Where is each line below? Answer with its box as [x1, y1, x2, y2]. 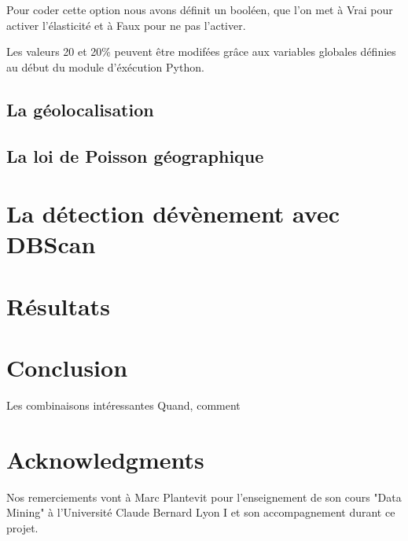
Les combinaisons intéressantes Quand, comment [6, 397, 241, 413]
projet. [6, 519, 39, 535]
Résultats [6, 289, 110, 322]
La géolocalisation [6, 97, 154, 121]
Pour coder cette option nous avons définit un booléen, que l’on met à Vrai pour [6, 2, 393, 17]
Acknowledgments [6, 443, 204, 475]
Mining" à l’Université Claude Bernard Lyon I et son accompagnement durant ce [6, 504, 395, 521]
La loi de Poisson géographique [6, 143, 264, 167]
